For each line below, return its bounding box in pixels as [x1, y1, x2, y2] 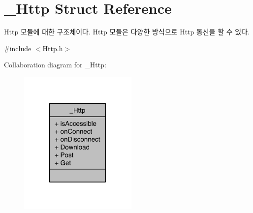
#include [4, 43, 32, 53]
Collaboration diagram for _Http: [4, 60, 106, 70]
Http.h [42, 43, 63, 53]
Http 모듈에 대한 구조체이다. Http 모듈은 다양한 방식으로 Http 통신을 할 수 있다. [4, 27, 250, 37]
